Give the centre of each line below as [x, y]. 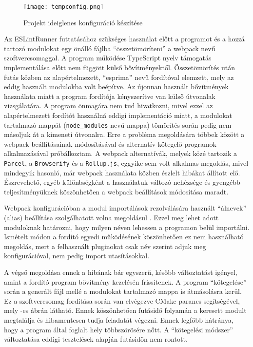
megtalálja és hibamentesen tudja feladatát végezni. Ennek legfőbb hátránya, [119, 320]
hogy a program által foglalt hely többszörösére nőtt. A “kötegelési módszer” [118, 329]
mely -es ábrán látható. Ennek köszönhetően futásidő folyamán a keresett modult [125, 310]
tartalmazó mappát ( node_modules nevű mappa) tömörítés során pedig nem [118, 125]
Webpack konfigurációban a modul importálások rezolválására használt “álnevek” [125, 208]
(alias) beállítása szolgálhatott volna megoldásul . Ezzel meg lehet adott [111, 218]
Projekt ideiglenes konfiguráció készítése [83, 22]
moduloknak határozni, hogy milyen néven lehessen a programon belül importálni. [127, 227]
